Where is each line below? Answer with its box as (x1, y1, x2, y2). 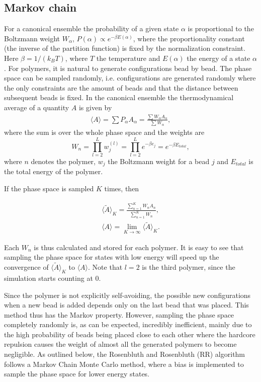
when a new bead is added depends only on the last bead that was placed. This (4, 299, 249, 310)
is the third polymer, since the (142, 262, 235, 272)
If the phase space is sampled (4, 183, 94, 193)
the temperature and (96, 52, 160, 63)
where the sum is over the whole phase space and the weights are (4, 127, 205, 137)
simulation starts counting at (4, 272, 93, 283)
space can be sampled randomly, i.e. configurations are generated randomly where (4, 72, 256, 83)
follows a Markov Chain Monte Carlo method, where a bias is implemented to (4, 358, 244, 369)
